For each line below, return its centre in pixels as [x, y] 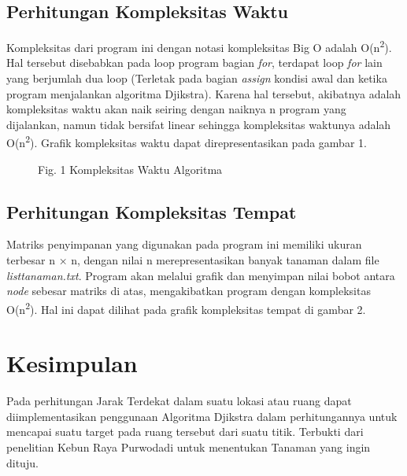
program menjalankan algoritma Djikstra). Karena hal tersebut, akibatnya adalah [204, 93]
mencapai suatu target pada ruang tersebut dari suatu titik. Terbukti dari [185, 432]
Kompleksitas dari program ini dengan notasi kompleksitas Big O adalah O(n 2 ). [199, 46]
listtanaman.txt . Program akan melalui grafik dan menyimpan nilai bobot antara [201, 275]
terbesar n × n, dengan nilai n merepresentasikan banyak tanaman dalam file [193, 260]
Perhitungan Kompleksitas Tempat [152, 211]
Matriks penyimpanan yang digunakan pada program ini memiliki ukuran [184, 244]
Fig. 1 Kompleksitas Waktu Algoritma [130, 169]
